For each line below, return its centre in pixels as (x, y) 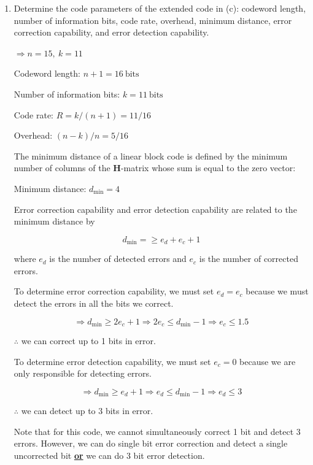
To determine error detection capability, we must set (112, 361)
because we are (268, 361)
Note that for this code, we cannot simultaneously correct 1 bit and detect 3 (157, 431)
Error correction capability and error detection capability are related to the (155, 209)
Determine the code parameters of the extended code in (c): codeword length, (160, 8)
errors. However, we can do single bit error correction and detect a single (151, 443)
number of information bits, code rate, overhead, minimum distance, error (153, 20)
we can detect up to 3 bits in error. (87, 411)
